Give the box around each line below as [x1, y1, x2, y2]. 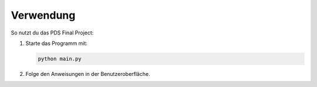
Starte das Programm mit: [25, 40, 88, 47]
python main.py [38, 55, 82, 62]
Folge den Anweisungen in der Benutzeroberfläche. [25, 70, 150, 77]
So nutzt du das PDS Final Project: [11, 29, 94, 36]
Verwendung [11, 9, 76, 22]
